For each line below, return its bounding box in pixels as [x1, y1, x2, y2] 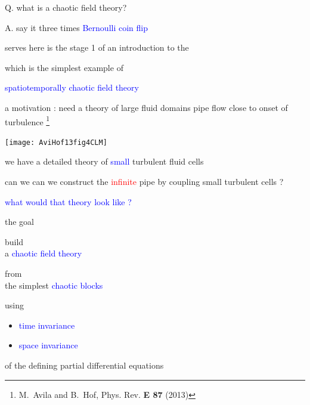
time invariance [18, 319, 75, 331]
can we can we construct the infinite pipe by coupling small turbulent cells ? [5, 175, 284, 188]
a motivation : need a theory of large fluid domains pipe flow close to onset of [5, 101, 288, 113]
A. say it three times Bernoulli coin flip [5, 21, 148, 33]
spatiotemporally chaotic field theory [5, 81, 139, 94]
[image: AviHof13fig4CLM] [5, 138, 107, 147]
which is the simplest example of [5, 61, 123, 73]
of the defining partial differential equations [5, 359, 164, 371]
